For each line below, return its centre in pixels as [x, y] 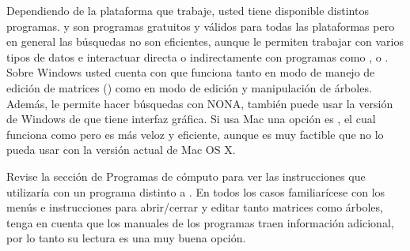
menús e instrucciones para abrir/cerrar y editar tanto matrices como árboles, [195, 207]
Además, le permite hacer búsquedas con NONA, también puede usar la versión [200, 103]
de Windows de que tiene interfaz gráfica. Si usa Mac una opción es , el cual [191, 119]
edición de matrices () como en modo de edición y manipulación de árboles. [189, 87]
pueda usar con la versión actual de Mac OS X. [121, 150]
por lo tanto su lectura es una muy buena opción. [126, 238]
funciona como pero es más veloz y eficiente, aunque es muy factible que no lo [195, 134]
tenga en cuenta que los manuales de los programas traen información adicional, [200, 222]
